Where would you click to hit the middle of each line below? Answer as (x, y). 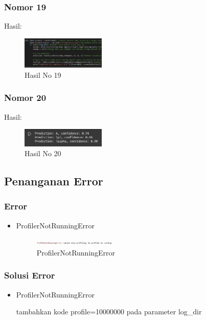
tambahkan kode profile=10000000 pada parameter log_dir (109, 312)
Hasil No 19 (43, 74)
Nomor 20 (25, 98)
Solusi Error (30, 275)
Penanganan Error (54, 181)
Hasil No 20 (43, 153)
